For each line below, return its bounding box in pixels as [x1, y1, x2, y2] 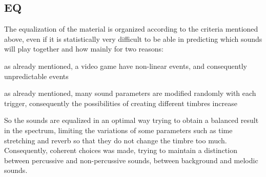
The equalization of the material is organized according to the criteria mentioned [4, 23, 258, 34]
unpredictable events [4, 70, 69, 81]
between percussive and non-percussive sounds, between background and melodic [4, 155, 258, 165]
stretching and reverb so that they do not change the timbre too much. [4, 135, 227, 145]
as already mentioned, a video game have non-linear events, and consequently [4, 60, 247, 71]
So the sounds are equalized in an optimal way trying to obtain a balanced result [4, 115, 259, 125]
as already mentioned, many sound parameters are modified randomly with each [4, 88, 256, 98]
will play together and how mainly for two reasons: [4, 43, 163, 54]
